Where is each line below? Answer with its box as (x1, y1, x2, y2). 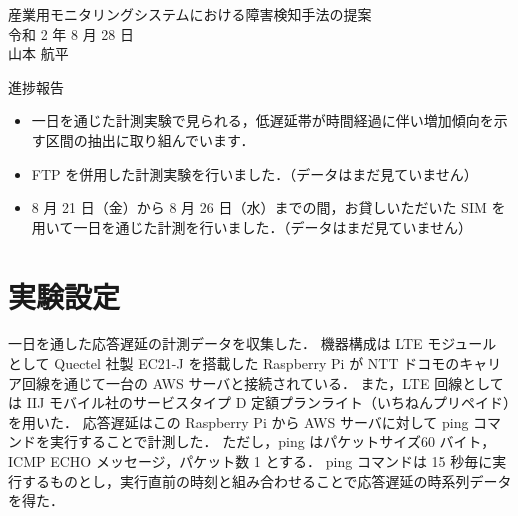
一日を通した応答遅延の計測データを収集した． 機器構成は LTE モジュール (8, 333, 497, 354)
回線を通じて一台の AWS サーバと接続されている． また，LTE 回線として (21, 372, 504, 393)
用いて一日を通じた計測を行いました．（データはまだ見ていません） (31, 216, 472, 237)
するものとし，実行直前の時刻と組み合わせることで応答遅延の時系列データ (21, 470, 512, 491)
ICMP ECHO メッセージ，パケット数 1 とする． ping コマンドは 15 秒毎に (8, 451, 493, 472)
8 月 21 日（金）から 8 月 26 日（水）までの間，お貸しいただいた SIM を (31, 197, 506, 218)
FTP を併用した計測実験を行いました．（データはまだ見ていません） (31, 163, 478, 184)
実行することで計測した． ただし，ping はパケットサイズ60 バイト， (49, 431, 496, 452)
